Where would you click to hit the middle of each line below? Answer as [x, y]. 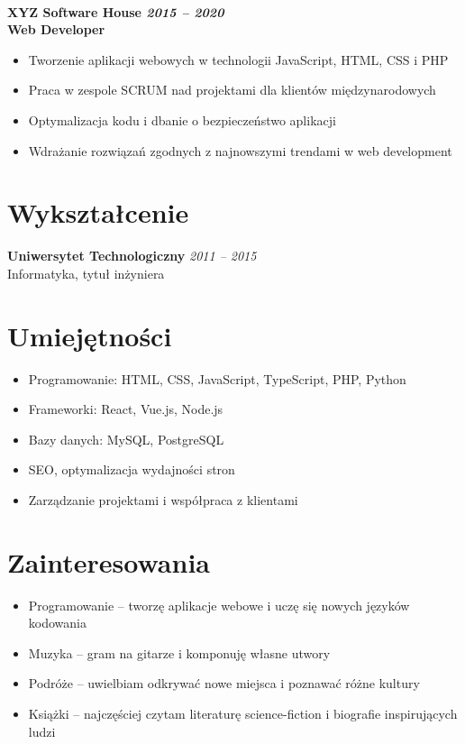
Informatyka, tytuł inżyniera [86, 273]
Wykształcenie [98, 212]
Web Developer [56, 29]
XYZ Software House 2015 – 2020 [116, 11]
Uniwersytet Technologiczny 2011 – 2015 [132, 256]
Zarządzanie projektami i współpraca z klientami [163, 499]
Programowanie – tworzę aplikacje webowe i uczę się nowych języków [219, 605]
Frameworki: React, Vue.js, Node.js [126, 409]
